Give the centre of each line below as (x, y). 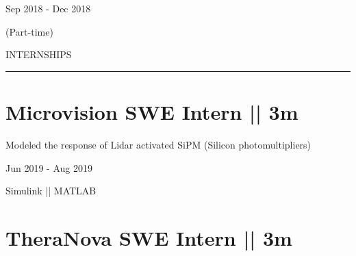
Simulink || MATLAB (51, 191)
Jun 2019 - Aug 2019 (49, 167)
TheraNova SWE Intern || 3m (149, 237)
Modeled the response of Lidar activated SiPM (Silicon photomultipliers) (158, 144)
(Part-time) (29, 31)
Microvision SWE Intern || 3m (152, 111)
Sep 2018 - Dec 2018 (48, 8)
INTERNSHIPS (39, 54)
